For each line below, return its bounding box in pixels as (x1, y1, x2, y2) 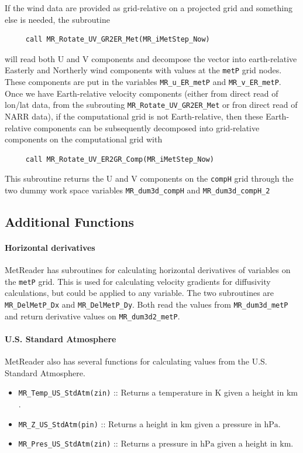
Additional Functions (5, 213, 135, 231)
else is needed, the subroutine (5, 13, 110, 25)
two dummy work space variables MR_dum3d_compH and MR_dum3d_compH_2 (5, 183, 270, 196)
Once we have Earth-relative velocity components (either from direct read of (5, 87, 278, 99)
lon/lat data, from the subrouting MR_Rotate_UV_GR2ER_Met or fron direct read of (5, 98, 298, 111)
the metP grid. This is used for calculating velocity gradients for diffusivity (5, 275, 271, 287)
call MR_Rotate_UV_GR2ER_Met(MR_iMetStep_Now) (25, 35, 210, 44)
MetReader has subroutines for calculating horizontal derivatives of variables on (5, 264, 291, 276)
